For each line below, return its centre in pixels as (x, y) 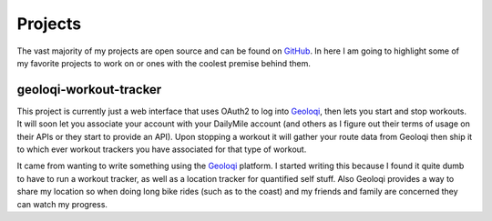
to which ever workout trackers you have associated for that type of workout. (162, 149)
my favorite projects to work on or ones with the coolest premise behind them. (164, 63)
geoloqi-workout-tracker (89, 90)
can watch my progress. (62, 204)
